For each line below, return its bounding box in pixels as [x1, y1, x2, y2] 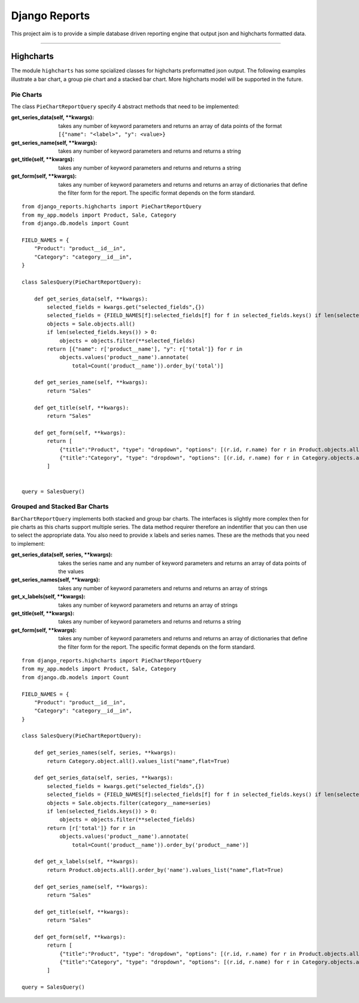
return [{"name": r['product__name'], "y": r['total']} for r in [47, 345, 243, 352]
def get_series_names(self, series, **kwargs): [34, 749, 177, 756]
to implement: [11, 540, 45, 547]
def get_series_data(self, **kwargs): [34, 295, 148, 302]
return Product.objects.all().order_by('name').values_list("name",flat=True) [47, 867, 284, 873]
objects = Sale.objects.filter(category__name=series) [47, 800, 211, 806]
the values [58, 568, 84, 575]
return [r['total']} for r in [47, 825, 136, 831]
